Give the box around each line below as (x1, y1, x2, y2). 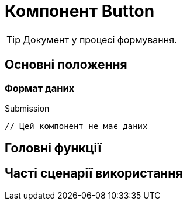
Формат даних (5, 82, 75, 94)
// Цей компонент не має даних (5, 121, 148, 131)
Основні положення (5, 57, 127, 72)
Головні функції (5, 141, 102, 156)
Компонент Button (5, 1, 155, 21)
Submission (5, 103, 50, 113)
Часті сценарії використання (5, 165, 183, 180)
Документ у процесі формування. (23, 33, 177, 46)
